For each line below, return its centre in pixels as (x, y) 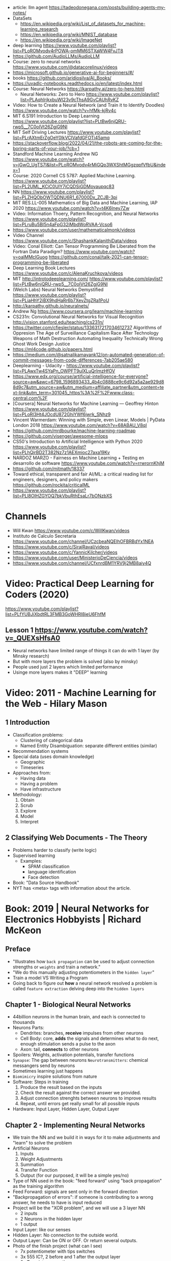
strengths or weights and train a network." (56, 967)
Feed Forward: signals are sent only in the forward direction (75, 1192)
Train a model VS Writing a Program (50, 978)
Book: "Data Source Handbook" (46, 883)
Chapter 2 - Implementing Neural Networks (75, 1125)
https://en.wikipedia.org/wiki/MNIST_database (69, 34)
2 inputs (29, 1214)
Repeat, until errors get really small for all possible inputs (80, 1104)
